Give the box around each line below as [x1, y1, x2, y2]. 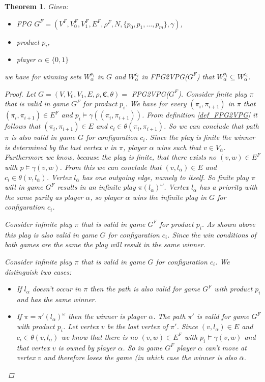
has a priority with [199, 182, 257, 192]
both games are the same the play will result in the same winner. [5, 239, 205, 250]
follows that [5, 121, 41, 131]
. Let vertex [63, 321, 99, 332]
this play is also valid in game [5, 229, 98, 240]
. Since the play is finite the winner [145, 132, 255, 142]
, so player [90, 191, 123, 202]
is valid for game [196, 311, 249, 321]
